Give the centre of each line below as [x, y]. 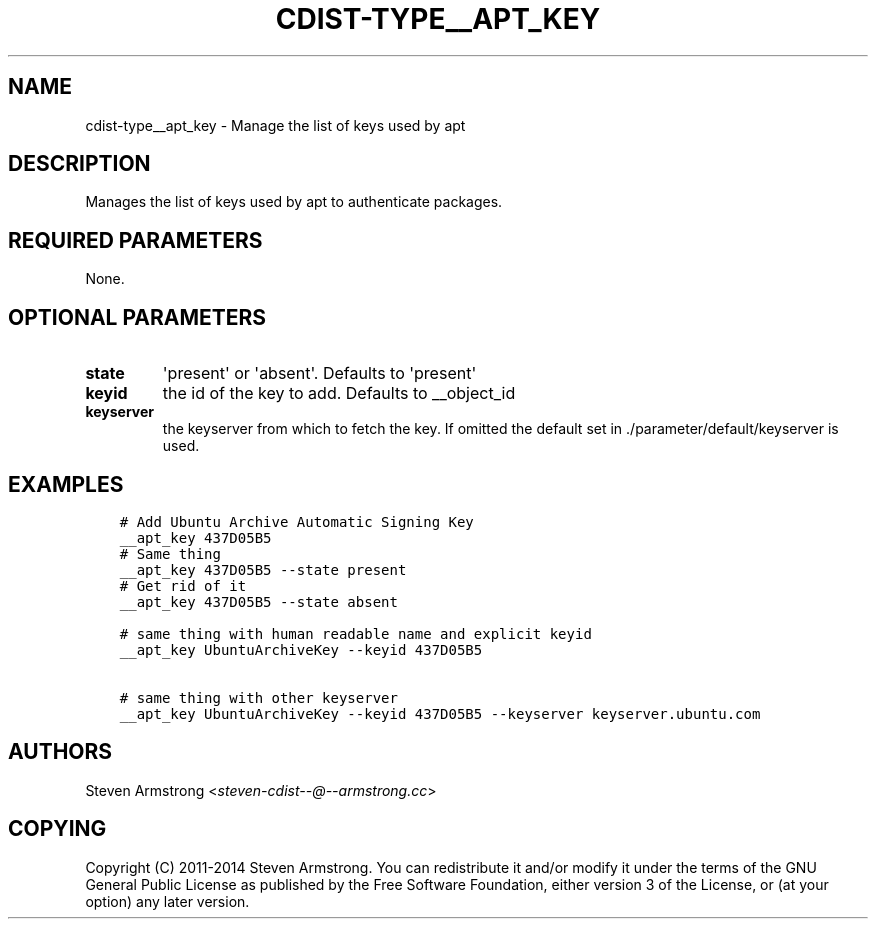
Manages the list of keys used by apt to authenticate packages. [294, 202]
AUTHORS [60, 752]
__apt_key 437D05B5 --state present [263, 569]
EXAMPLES [66, 484]
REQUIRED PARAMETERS [135, 240]
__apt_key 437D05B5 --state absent [258, 601]
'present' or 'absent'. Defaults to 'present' [319, 373]
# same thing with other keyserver [258, 697]
